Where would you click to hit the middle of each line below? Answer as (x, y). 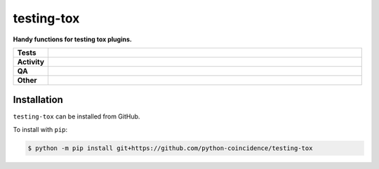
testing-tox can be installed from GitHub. (77, 116)
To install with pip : (40, 129)
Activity (31, 62)
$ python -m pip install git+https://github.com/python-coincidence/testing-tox (170, 148)
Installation (38, 100)
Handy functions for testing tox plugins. (73, 39)
